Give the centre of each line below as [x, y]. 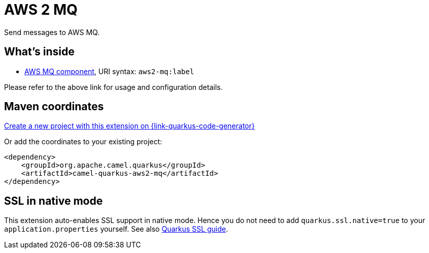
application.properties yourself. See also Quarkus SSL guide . [116, 229]
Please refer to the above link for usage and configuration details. [113, 87]
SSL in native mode [54, 201]
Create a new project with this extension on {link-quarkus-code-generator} [129, 126]
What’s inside [39, 52]
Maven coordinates [54, 107]
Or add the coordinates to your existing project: [83, 142]
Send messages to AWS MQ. [52, 32]
